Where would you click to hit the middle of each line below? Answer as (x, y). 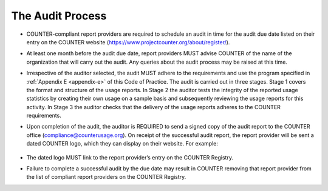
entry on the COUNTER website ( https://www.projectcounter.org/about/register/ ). (128, 42)
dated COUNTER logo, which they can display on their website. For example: (122, 144)
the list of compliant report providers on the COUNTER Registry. (106, 177)
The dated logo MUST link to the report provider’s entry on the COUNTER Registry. (130, 157)
